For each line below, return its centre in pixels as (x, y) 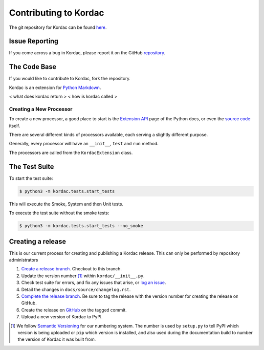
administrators (24, 260)
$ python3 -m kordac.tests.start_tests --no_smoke (81, 226)
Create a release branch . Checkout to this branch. (72, 269)
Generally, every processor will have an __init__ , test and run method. (84, 144)
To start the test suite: (31, 178)
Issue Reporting (34, 41)
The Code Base (33, 67)
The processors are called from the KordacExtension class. (71, 153)
